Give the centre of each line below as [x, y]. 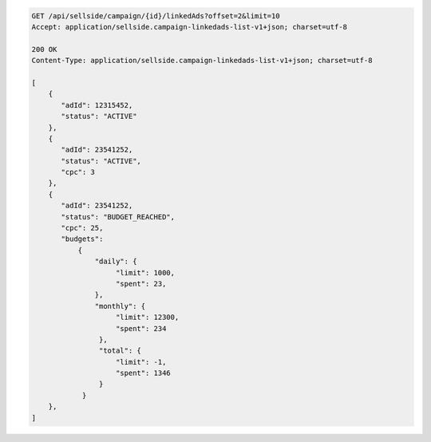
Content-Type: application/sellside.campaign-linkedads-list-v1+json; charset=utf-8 [202, 61]
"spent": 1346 [143, 373]
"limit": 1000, [146, 272]
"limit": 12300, [148, 318]
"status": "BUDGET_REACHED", [118, 217]
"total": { [120, 351]
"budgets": [82, 239]
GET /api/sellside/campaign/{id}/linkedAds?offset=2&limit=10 [156, 16]
